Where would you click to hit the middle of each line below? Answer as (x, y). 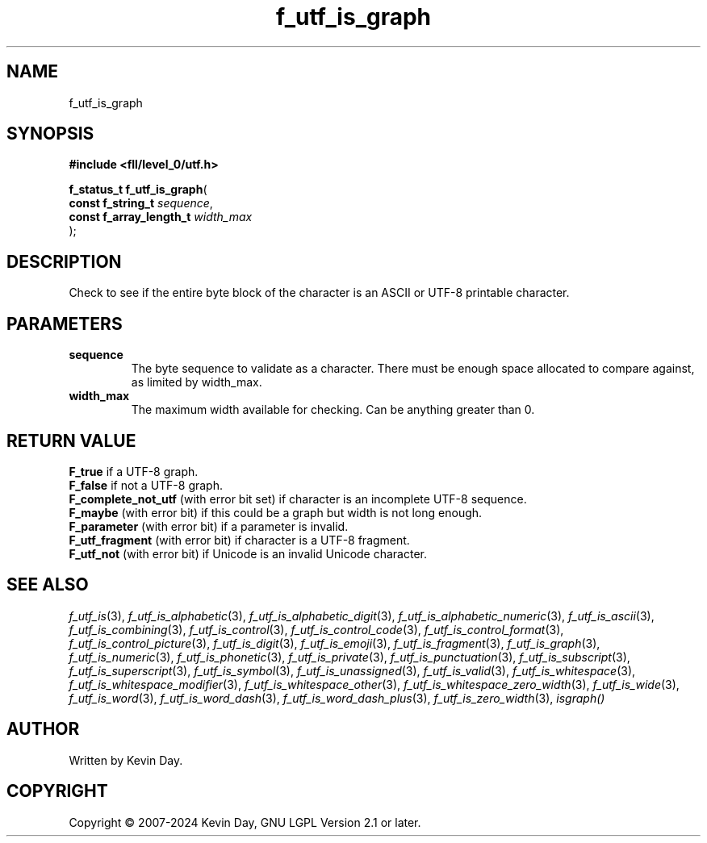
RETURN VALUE (71, 440)
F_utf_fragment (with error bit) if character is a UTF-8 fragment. (239, 540)
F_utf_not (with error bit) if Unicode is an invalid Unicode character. (248, 553)
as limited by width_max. (197, 382)
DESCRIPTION (64, 261)
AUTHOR (43, 729)
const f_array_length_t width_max (161, 217)
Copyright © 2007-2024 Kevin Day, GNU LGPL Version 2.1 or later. (245, 822)
